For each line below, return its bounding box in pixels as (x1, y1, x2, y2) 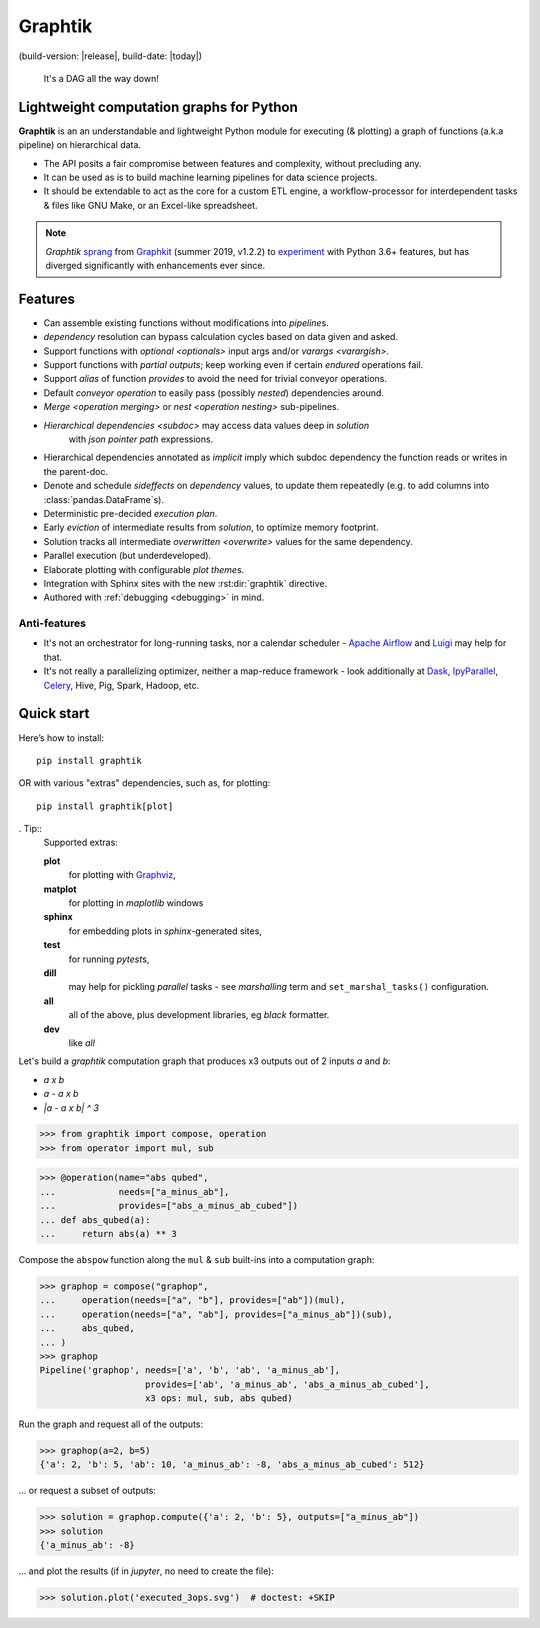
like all (68, 1036, 95, 1049)
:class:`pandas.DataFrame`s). (43, 493, 165, 505)
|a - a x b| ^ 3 (43, 1101, 100, 1114)
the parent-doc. (43, 465, 109, 477)
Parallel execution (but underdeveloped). (43, 550, 212, 562)
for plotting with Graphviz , (68, 869, 176, 881)
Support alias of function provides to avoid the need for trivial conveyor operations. (43, 373, 387, 385)
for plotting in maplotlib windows (68, 897, 204, 909)
